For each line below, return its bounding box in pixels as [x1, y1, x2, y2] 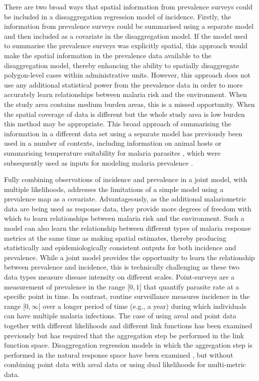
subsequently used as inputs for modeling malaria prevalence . [4, 157, 193, 168]
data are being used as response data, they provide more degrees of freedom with [4, 203, 252, 213]
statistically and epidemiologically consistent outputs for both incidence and [4, 242, 236, 253]
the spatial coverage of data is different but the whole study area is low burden [4, 108, 245, 119]
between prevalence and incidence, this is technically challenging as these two [4, 262, 240, 272]
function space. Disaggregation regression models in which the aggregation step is [4, 340, 253, 350]
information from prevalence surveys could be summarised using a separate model [4, 21, 254, 31]
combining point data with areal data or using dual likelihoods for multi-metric [4, 359, 246, 370]
